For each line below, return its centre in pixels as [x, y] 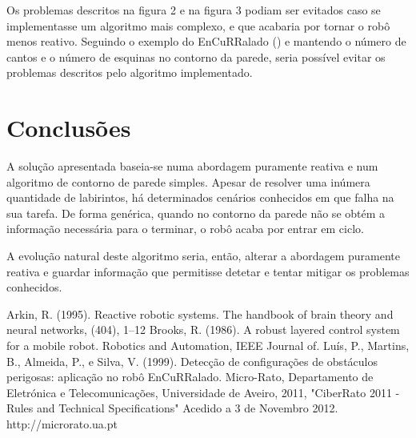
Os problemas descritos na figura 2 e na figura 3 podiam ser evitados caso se [194, 10]
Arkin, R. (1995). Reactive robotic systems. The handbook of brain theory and [200, 313]
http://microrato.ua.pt [62, 424]
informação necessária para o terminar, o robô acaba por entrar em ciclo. [185, 229]
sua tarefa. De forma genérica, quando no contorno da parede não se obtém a [196, 213]
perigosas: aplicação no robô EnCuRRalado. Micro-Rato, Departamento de [190, 377]
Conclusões [69, 128]
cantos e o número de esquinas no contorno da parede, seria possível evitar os [196, 56]
